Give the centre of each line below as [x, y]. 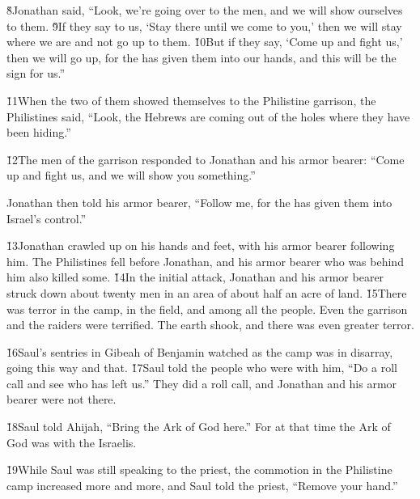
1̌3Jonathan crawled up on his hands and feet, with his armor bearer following [201, 245]
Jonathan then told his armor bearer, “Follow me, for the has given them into [199, 202]
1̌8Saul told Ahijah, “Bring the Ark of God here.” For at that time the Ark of [199, 427]
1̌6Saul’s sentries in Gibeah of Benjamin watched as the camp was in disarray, [200, 351]
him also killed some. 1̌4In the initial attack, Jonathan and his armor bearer [195, 277]
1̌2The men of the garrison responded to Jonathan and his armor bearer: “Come [206, 159]
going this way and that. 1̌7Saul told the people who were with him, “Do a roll [202, 368]
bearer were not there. [62, 399]
